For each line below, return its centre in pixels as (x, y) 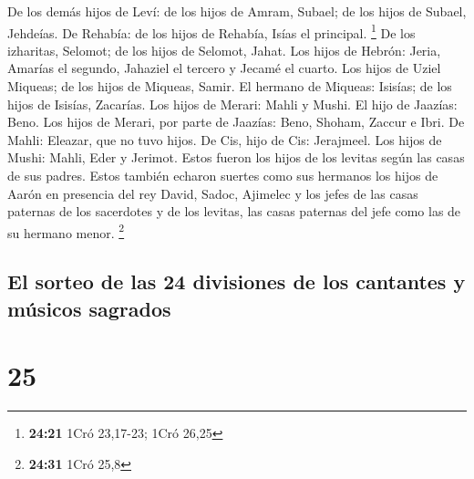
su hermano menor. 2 (66, 231)
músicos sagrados (89, 308)
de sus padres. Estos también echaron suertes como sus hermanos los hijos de (223, 175)
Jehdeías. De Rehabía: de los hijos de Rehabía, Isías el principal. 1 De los (211, 31)
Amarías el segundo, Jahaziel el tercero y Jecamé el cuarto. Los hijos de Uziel (224, 68)
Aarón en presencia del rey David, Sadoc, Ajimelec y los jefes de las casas (213, 193)
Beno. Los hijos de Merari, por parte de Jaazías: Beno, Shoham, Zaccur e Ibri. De (236, 122)
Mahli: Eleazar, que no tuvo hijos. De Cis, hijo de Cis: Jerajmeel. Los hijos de (225, 139)
